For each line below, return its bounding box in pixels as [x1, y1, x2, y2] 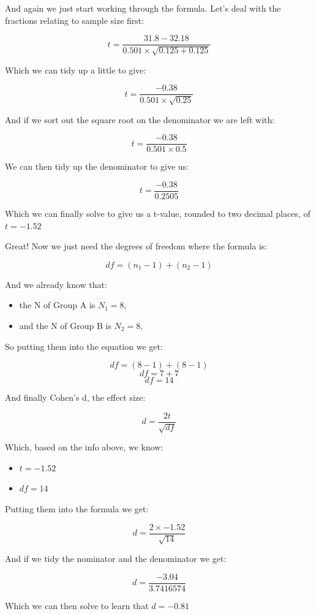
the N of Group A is [19, 298, 96, 311]
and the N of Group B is [19, 319, 111, 332]
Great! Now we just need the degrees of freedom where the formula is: [5, 240, 268, 252]
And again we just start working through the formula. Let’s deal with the [5, 2, 281, 14]
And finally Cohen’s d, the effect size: [5, 391, 146, 404]
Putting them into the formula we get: [5, 502, 149, 515]
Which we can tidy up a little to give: [5, 63, 146, 76]
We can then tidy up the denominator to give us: [5, 160, 189, 173]
